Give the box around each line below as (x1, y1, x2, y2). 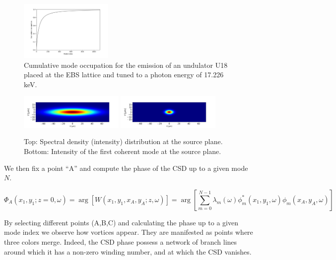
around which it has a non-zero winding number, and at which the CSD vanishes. (4, 246, 252, 257)
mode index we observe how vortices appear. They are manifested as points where (4, 227, 253, 237)
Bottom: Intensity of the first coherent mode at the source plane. (24, 146, 221, 156)
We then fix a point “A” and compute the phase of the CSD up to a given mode (4, 162, 248, 173)
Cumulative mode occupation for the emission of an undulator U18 (24, 59, 228, 70)
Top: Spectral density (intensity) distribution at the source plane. (24, 136, 223, 147)
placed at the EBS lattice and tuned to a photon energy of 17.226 (24, 69, 224, 80)
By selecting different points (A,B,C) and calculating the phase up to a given (4, 217, 238, 227)
